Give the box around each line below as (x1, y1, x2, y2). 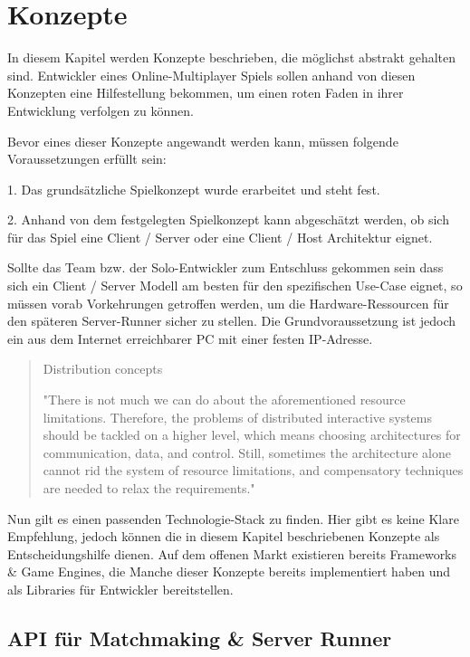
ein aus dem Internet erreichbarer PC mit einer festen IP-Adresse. (7, 328, 373, 348)
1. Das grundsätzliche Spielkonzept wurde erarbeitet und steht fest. (7, 179, 380, 198)
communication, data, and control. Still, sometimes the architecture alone (43, 443, 452, 462)
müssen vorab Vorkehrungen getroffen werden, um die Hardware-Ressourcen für (7, 293, 449, 312)
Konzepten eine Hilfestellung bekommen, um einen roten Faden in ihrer (7, 83, 404, 102)
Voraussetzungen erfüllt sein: (7, 149, 167, 168)
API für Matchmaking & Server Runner (7, 624, 392, 652)
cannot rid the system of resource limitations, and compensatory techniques (43, 461, 464, 480)
